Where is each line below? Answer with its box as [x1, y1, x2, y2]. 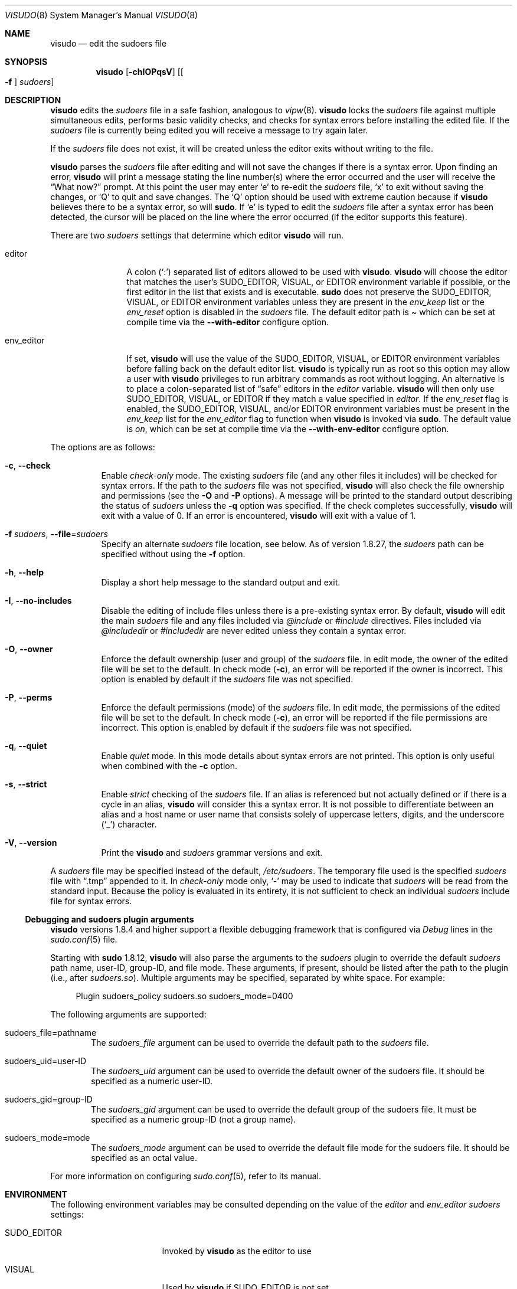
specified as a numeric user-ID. [91, 1076, 212, 1086]
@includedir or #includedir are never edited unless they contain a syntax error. [101, 626, 407, 636]
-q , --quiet [5, 741, 47, 751]
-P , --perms [5, 692, 53, 702]
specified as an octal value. [91, 1153, 197, 1163]
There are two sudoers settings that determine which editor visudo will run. [50, 230, 344, 240]
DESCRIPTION [5, 95, 61, 105]
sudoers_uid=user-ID [5, 1056, 87, 1066]
